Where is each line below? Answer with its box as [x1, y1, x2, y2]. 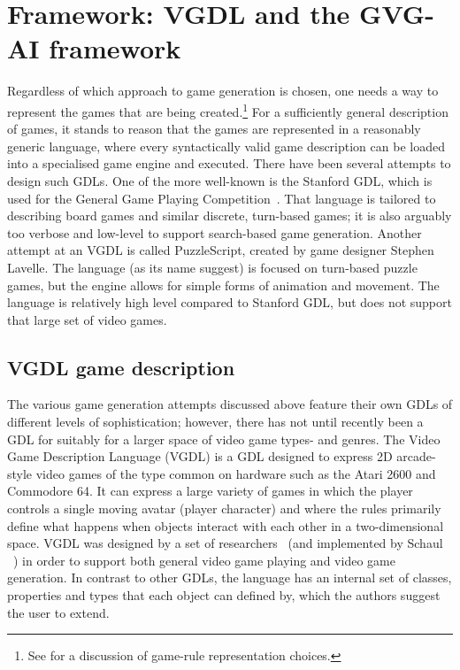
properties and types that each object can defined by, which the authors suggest [7, 586, 441, 605]
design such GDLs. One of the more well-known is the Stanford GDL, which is [7, 171, 433, 189]
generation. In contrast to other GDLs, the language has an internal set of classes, [7, 568, 452, 587]
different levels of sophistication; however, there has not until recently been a [7, 412, 424, 431]
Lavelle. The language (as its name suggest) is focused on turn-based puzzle [7, 258, 418, 276]
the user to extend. [7, 603, 110, 621]
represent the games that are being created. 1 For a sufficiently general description [7, 99, 448, 120]
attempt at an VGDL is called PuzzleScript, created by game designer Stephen [7, 241, 434, 259]
